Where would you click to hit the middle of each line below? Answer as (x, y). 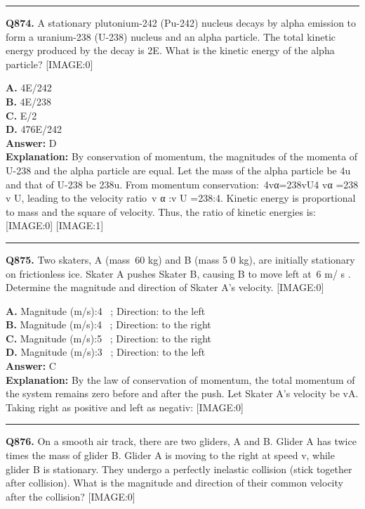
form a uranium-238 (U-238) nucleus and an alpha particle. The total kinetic (171, 36)
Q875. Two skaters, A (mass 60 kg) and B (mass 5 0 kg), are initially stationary (180, 259)
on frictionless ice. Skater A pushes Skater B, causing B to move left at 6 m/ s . (178, 273)
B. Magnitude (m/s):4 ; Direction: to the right (108, 324)
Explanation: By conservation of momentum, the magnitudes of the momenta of (182, 156)
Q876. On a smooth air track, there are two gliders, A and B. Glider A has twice (181, 441)
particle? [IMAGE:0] (49, 64)
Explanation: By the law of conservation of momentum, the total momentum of (180, 379)
